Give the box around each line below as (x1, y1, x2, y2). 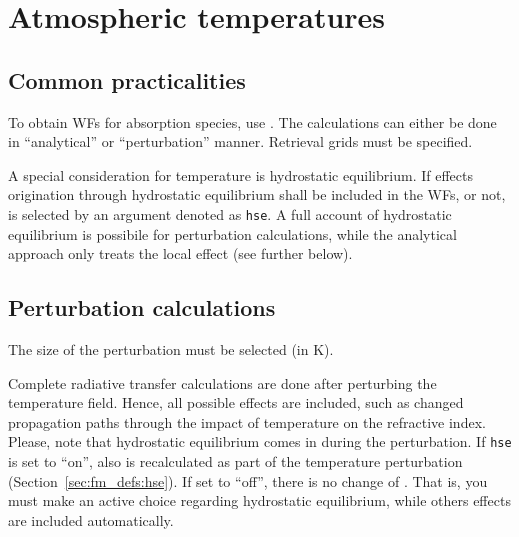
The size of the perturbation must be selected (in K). (8, 339, 334, 359)
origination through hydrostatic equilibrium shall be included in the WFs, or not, (8, 184, 506, 205)
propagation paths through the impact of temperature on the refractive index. (8, 411, 486, 432)
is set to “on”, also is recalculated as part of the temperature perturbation (8, 451, 463, 472)
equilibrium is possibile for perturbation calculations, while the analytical (8, 223, 457, 244)
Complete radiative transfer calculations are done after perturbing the (8, 372, 437, 393)
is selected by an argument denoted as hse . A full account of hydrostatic (8, 203, 452, 224)
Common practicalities (8, 64, 246, 95)
